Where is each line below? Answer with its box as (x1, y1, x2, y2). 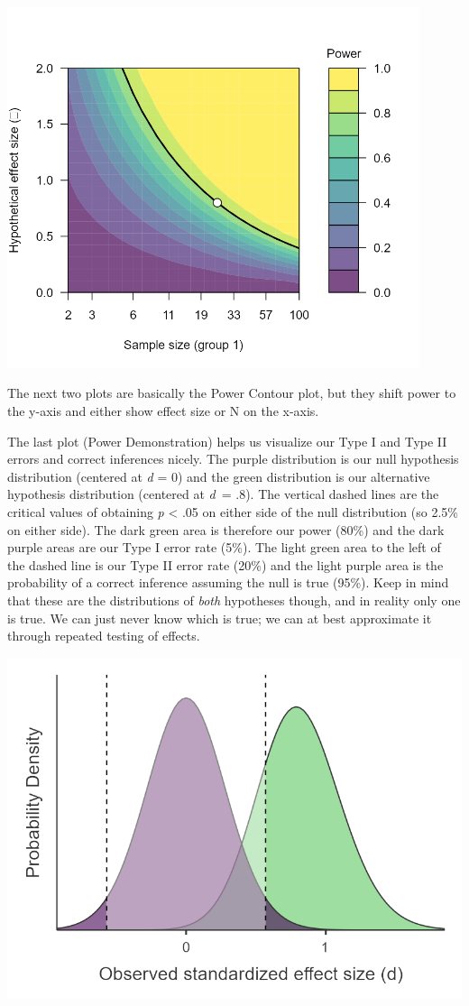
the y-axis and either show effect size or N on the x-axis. (7, 401, 319, 420)
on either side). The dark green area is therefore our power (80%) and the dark (7, 520, 445, 539)
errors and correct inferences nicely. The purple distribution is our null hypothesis (7, 449, 459, 468)
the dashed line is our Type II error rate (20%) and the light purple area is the (7, 555, 444, 574)
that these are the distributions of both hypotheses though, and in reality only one (7, 591, 461, 609)
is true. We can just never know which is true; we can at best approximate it (7, 608, 432, 627)
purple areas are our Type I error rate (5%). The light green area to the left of (7, 538, 441, 557)
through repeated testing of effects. (7, 626, 200, 645)
